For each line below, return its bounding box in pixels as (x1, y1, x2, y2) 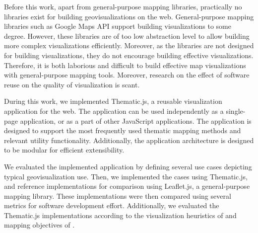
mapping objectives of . (4, 220, 75, 230)
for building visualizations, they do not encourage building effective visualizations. (4, 50, 254, 60)
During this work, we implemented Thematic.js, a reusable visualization (4, 96, 222, 106)
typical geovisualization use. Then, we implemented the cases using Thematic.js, (4, 171, 248, 181)
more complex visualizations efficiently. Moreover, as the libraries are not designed (4, 40, 254, 51)
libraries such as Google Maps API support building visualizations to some (4, 21, 231, 31)
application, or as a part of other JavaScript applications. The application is (20, 115, 252, 126)
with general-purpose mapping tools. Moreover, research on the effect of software (4, 70, 250, 80)
